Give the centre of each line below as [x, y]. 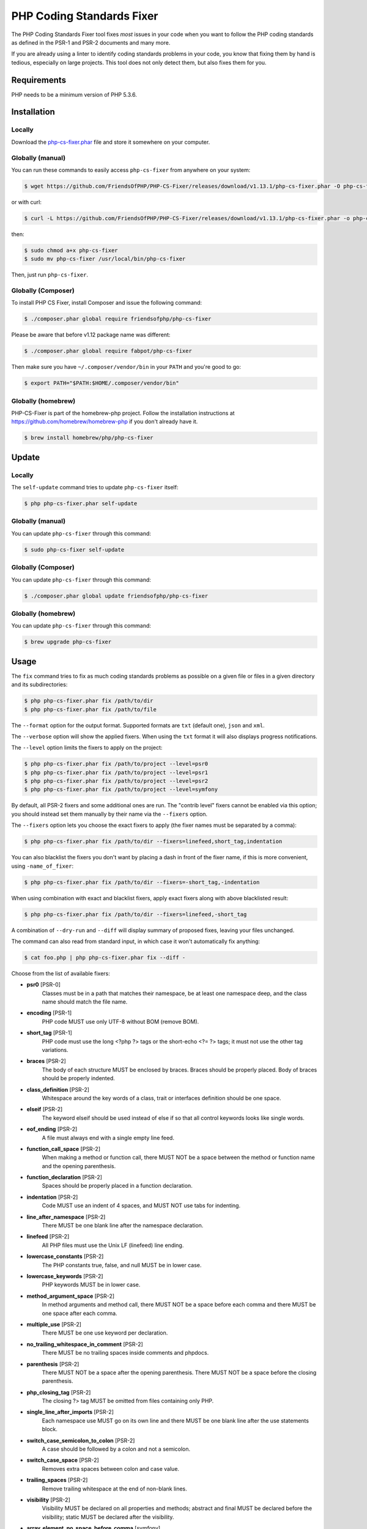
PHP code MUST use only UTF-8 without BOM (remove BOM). [120, 1021]
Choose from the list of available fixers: [61, 973]
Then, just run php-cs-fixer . [50, 275]
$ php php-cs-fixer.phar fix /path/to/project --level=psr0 [116, 764]
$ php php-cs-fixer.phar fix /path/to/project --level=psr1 [116, 772]
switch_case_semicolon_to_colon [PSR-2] [81, 1440]
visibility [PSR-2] [48, 1500]
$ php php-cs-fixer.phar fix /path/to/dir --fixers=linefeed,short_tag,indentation [153, 842]
